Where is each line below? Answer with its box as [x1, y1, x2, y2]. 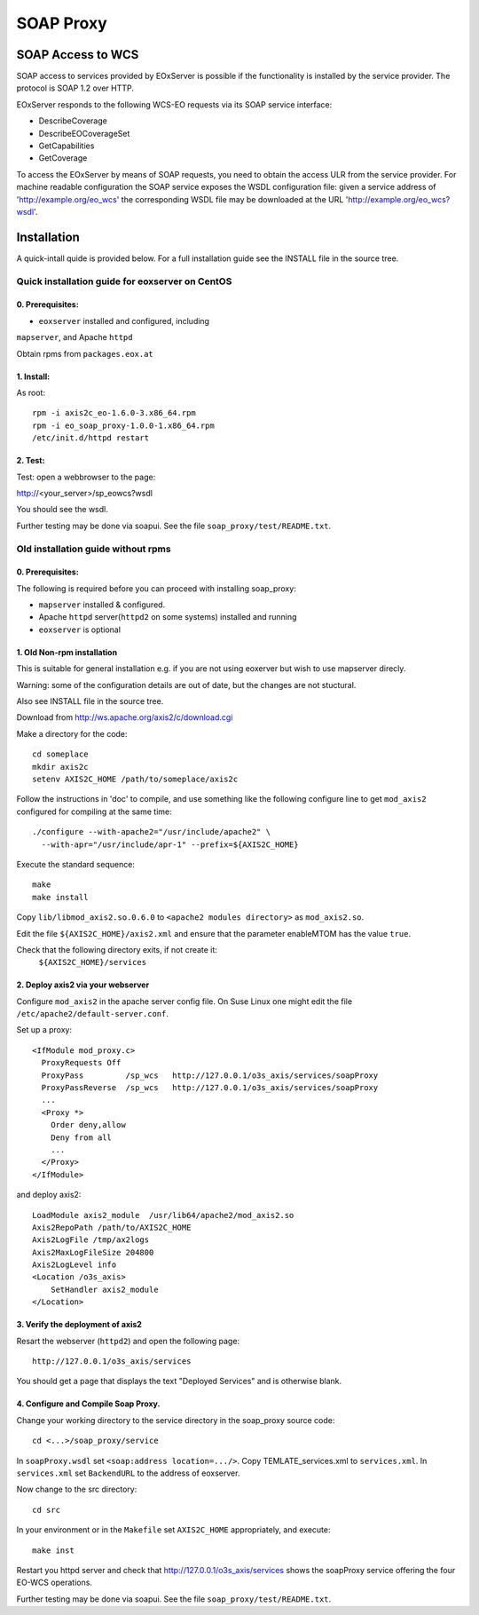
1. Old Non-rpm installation [16, 646, 118, 657]
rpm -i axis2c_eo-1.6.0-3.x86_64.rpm [32, 408, 197, 418]
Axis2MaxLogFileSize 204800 [32, 1247, 154, 1257]
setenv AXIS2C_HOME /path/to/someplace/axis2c [32, 773, 239, 784]
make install [32, 892, 89, 902]
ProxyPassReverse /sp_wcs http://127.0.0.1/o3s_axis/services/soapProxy [41, 1083, 379, 1093]
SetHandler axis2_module [50, 1284, 159, 1294]
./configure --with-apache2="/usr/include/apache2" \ [32, 827, 271, 837]
